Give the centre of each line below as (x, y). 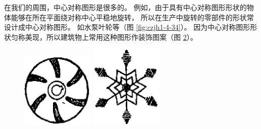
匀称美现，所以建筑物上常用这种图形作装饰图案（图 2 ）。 (104, 37)
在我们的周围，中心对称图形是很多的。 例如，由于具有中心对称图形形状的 (125, 7)
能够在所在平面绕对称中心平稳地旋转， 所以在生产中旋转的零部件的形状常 (132, 17)
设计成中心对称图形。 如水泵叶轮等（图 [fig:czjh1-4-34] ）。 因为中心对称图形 (127, 27)
